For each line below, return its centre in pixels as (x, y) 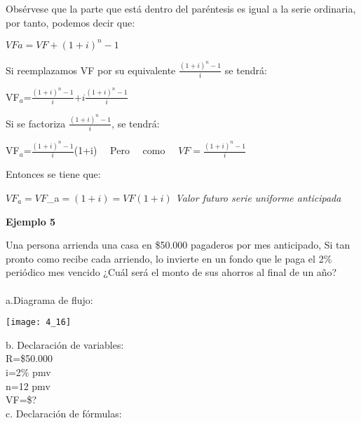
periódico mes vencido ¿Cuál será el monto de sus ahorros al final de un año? (171, 272)
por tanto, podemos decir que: (70, 22)
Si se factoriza (36, 123)
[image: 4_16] (39, 323)
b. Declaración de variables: (65, 344)
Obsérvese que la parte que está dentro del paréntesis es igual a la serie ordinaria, (181, 8)
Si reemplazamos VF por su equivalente (91, 70)
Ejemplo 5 (31, 221)
